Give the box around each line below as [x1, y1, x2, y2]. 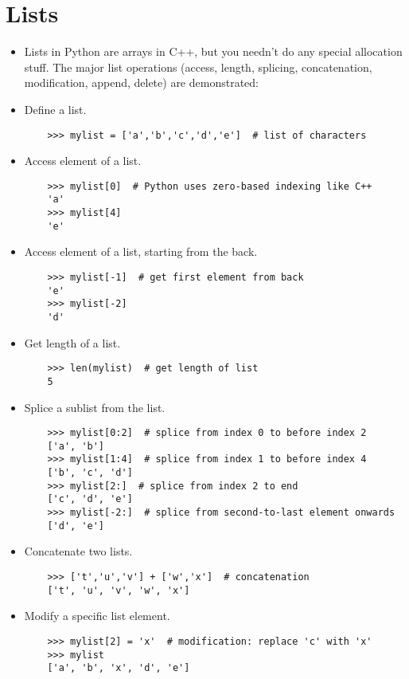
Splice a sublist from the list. [24, 398, 166, 415]
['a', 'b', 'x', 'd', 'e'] [47, 662, 190, 674]
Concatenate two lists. [24, 543, 133, 559]
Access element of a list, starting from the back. [24, 243, 258, 260]
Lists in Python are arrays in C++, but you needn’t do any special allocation [24, 43, 403, 60]
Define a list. [24, 100, 87, 117]
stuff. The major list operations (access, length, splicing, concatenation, [24, 58, 372, 75]
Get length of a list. [24, 334, 121, 351]
